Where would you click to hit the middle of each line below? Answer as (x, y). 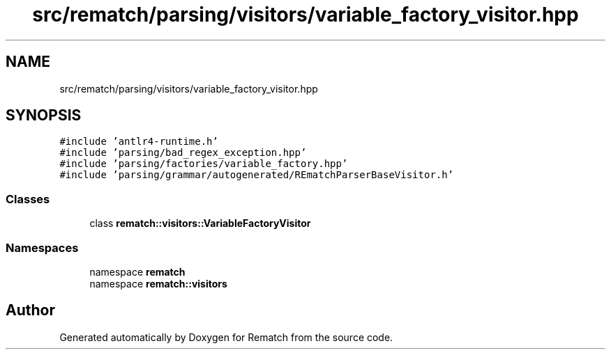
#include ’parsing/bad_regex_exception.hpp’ (183, 153)
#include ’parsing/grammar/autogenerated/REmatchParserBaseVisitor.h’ (257, 175)
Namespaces (42, 247)
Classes (28, 199)
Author (30, 310)
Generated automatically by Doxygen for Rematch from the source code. (226, 337)
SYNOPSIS (44, 116)
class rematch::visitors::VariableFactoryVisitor (200, 223)
